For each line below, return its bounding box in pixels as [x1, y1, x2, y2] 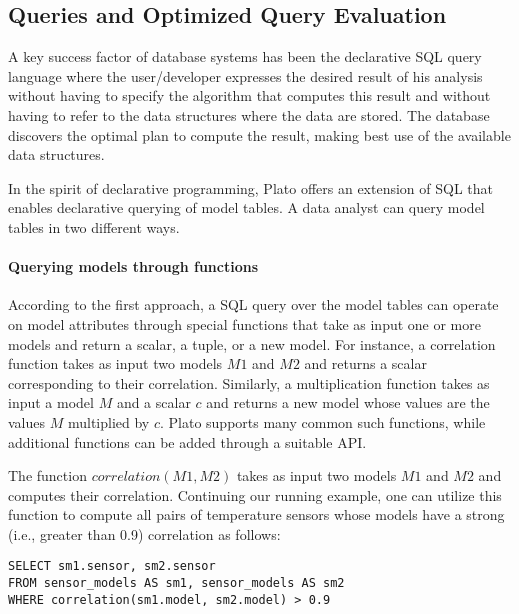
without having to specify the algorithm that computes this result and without [8, 85, 491, 106]
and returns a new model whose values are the [206, 392, 490, 413]
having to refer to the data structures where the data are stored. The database [8, 104, 490, 125]
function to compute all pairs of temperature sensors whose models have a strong [8, 504, 505, 525]
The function [8, 465, 87, 486]
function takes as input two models [8, 353, 223, 374]
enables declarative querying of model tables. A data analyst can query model [8, 197, 485, 218]
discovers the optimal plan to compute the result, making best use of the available [8, 124, 511, 145]
